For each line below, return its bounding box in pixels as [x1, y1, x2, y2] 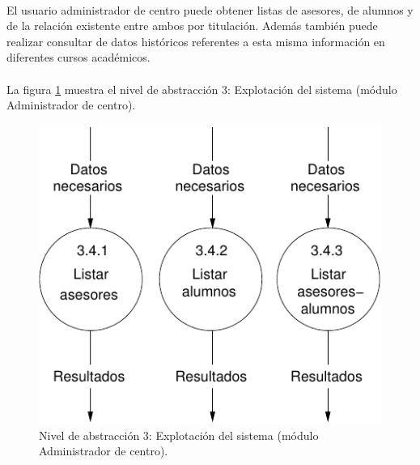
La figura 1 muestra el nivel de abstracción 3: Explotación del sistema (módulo [6, 80, 397, 97]
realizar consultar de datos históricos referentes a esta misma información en [6, 32, 385, 49]
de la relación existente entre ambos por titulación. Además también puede [6, 17, 378, 34]
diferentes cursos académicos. [6, 49, 151, 66]
